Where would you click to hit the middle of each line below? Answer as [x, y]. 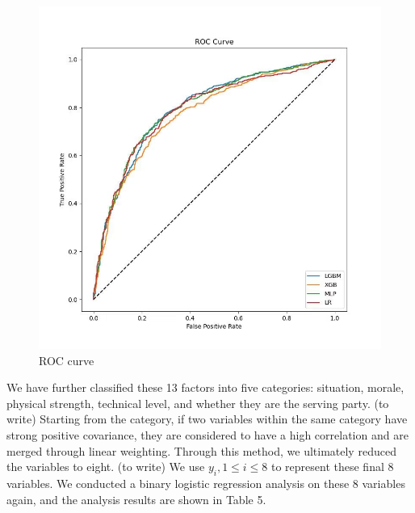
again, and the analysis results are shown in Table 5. [136, 499]
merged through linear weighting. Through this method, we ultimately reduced [201, 450]
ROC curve [67, 360]
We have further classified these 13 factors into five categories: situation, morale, [205, 387]
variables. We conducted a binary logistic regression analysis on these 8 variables [206, 483]
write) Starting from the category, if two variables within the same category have [207, 419]
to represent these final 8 [332, 467]
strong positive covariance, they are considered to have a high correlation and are [207, 434]
